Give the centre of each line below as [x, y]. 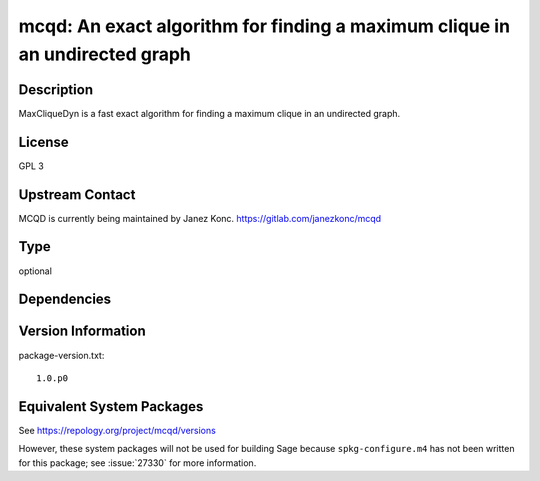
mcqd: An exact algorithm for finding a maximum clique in [264, 26]
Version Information [82, 331]
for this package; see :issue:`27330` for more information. [137, 462]
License [43, 141]
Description [56, 89]
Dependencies [65, 299]
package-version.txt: [61, 355]
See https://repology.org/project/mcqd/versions [117, 430]
